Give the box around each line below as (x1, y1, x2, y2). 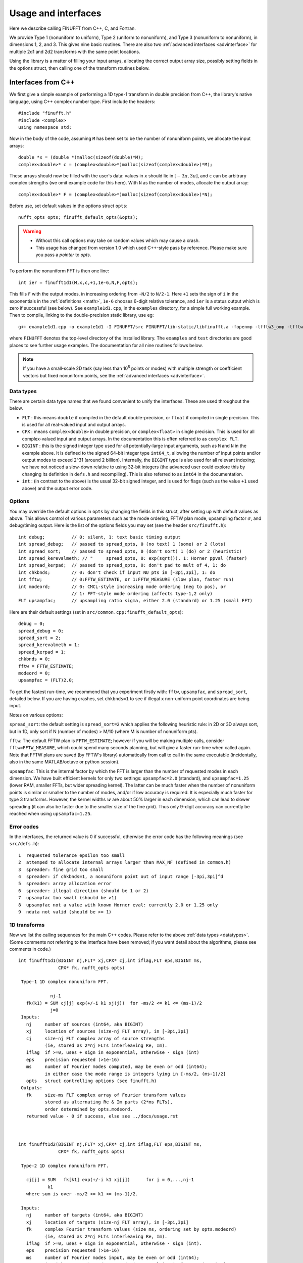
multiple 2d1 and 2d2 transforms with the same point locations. (9, 48, 140, 55)
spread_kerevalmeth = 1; (18, 642, 80, 648)
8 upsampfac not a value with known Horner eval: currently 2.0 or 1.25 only (18, 902, 218, 908)
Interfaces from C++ (9, 78, 75, 87)
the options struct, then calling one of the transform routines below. (9, 65, 150, 71)
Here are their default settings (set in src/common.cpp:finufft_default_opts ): (9, 609, 183, 615)
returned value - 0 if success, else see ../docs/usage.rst (26, 1113, 178, 1119)
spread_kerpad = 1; (18, 649, 67, 655)
